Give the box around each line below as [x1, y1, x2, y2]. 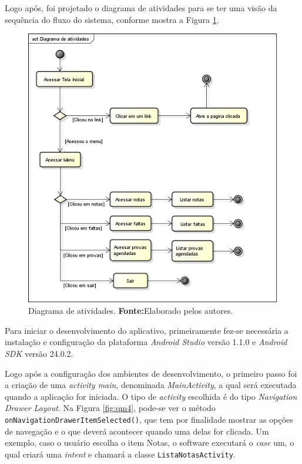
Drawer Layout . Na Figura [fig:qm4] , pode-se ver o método [5, 402, 216, 414]
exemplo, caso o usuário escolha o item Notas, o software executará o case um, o [5, 436, 294, 449]
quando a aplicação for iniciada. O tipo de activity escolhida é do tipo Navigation [5, 390, 297, 402]
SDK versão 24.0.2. [5, 347, 73, 359]
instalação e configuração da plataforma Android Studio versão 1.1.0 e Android [5, 336, 287, 348]
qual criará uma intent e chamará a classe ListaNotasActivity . [5, 448, 236, 460]
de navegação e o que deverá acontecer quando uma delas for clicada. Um [5, 425, 269, 437]
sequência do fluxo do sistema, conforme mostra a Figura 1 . [5, 13, 219, 25]
